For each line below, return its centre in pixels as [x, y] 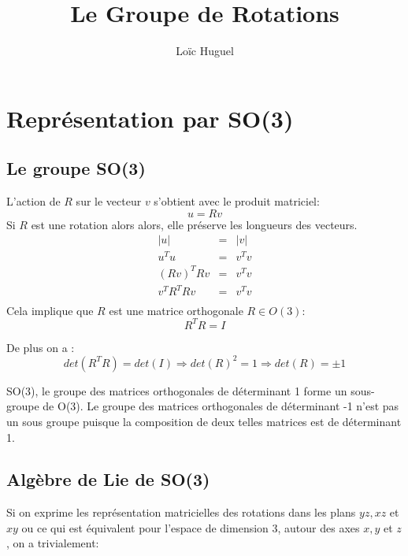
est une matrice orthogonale [176, 310]
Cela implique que [50, 310]
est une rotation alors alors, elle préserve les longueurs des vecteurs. [194, 224]
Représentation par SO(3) [150, 118]
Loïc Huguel [205, 51]
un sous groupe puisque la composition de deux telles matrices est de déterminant [204, 421]
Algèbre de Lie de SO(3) [108, 479]
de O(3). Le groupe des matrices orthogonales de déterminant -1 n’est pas [221, 406]
